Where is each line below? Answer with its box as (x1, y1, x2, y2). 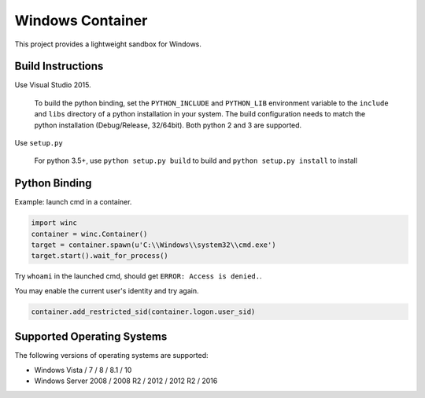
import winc (31, 219, 78, 227)
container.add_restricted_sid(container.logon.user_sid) (31, 307, 256, 316)
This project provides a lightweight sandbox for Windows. (14, 39, 202, 49)
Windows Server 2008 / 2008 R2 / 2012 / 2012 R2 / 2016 (34, 376, 218, 385)
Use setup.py (14, 138, 63, 148)
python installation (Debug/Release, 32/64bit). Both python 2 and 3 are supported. (34, 120, 302, 130)
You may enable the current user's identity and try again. (14, 286, 200, 295)
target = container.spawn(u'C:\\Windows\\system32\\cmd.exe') (31, 241, 276, 249)
